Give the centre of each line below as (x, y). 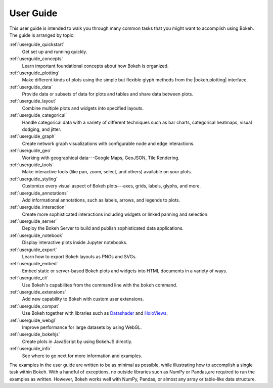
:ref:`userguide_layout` (33, 101)
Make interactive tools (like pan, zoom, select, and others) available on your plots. (107, 172)
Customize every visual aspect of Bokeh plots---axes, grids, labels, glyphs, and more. (111, 186)
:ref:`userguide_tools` (32, 165)
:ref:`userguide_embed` (34, 264)
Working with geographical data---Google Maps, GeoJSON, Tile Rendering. (101, 158)
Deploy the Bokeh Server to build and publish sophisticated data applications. (103, 228)
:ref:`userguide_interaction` (38, 207)
